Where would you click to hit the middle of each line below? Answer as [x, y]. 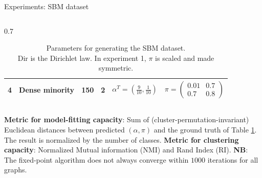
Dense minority [47, 89]
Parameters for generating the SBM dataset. [116, 48]
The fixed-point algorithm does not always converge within [96, 159]
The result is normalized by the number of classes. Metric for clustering [122, 139]
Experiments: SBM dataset [47, 6]
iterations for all [233, 159]
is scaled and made [185, 58]
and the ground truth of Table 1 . [205, 130]
